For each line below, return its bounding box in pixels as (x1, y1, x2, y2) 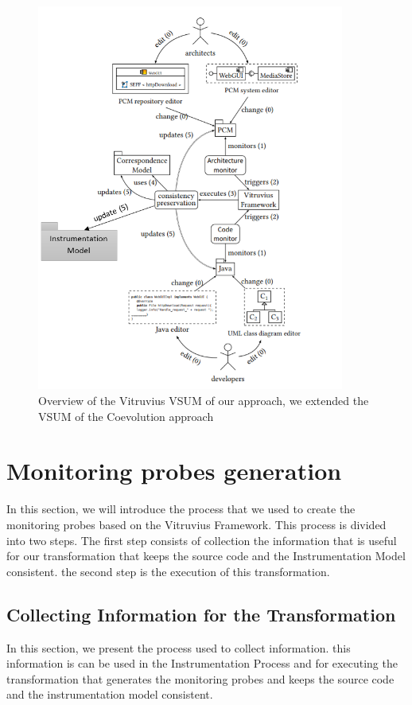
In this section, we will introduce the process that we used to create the (6, 501, 356, 517)
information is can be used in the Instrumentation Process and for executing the (6, 655, 398, 672)
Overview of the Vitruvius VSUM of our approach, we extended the (38, 392, 369, 409)
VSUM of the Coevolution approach (38, 407, 214, 424)
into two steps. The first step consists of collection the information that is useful (6, 532, 397, 548)
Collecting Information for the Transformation (6, 602, 396, 626)
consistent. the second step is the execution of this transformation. (6, 563, 330, 579)
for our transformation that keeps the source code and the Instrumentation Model (6, 547, 406, 564)
